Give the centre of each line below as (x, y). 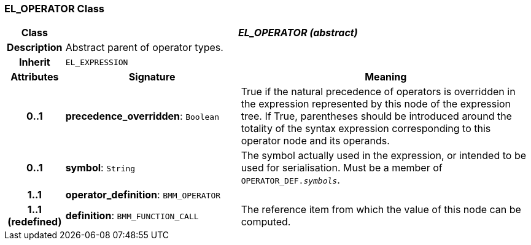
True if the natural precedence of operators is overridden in (378, 92)
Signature (152, 77)
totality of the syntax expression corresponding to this (366, 129)
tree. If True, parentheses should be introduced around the (376, 116)
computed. (266, 222)
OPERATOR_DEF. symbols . (290, 180)
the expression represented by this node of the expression (376, 104)
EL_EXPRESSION (97, 62)
